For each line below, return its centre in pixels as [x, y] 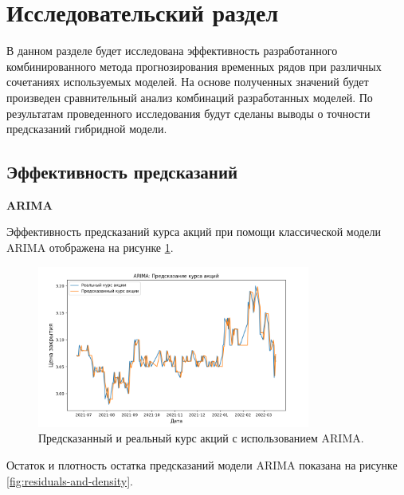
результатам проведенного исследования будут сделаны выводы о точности [188, 113]
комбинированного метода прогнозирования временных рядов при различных [194, 66]
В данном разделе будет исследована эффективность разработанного [172, 51]
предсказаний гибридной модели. [87, 129]
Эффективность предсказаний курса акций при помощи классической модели [194, 232]
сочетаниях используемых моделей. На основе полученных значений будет [188, 82]
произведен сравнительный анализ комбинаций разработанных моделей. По [190, 97]
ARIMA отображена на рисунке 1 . [90, 247]
